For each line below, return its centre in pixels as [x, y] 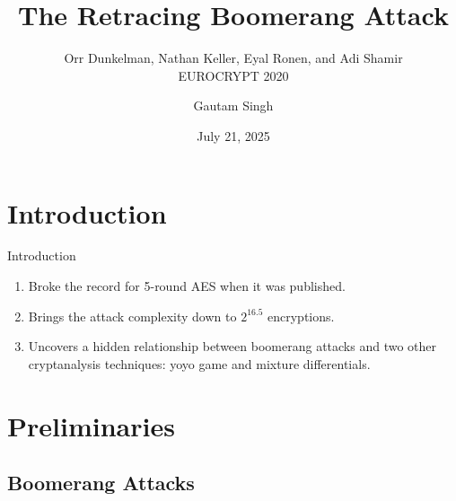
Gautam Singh [233, 105]
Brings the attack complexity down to [132, 316]
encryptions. [301, 316]
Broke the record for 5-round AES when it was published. [187, 286]
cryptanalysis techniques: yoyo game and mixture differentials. [199, 363]
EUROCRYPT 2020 [233, 75]
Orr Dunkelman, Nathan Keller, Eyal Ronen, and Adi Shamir [233, 58]
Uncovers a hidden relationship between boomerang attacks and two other [232, 346]
